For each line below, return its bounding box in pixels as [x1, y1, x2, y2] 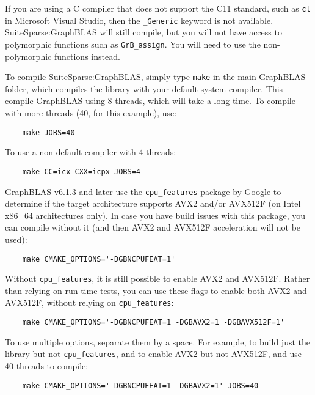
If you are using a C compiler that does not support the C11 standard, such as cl [5, 2, 311, 14]
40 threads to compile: [5, 360, 89, 372]
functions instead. [54, 50, 120, 62]
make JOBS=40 [22, 128, 75, 137]
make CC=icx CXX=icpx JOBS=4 [22, 167, 140, 176]
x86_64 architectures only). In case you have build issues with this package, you [5, 209, 306, 221]
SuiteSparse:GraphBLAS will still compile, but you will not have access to [5, 26, 282, 39]
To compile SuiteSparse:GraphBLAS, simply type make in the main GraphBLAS [5, 70, 306, 83]
